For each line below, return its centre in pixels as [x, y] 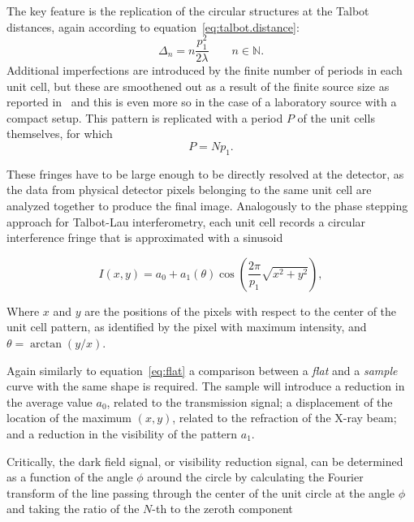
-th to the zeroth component [222, 509]
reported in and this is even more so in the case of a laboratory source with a [202, 102]
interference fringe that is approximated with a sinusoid [145, 237]
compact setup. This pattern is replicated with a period [145, 117]
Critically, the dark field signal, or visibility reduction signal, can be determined [205, 461]
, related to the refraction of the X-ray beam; [285, 418]
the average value [50, 401]
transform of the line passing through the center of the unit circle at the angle [201, 492]
